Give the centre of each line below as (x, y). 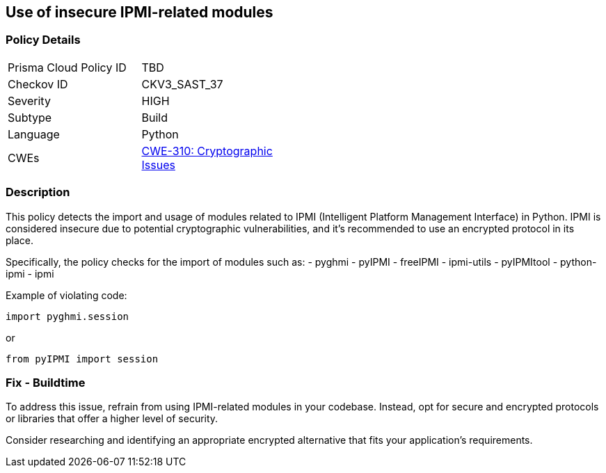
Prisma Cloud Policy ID (67, 67)
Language (34, 134)
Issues (158, 165)
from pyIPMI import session (82, 359)
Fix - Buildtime (46, 382)
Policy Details (43, 40)
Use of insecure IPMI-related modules (139, 12)
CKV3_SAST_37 (182, 84)
